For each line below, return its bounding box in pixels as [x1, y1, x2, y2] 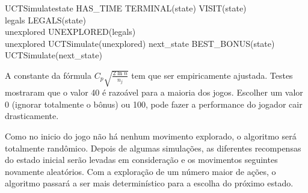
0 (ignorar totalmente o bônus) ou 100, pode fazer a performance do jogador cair [5, 97, 303, 110]
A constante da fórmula [5, 69, 92, 81]
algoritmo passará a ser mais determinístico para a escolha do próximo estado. [5, 177, 294, 189]
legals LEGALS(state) [5, 13, 87, 26]
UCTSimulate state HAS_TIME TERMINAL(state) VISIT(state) [5, 2, 247, 14]
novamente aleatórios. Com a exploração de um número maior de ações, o [5, 165, 276, 177]
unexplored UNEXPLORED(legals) [5, 25, 136, 38]
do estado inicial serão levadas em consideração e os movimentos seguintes [5, 153, 278, 166]
